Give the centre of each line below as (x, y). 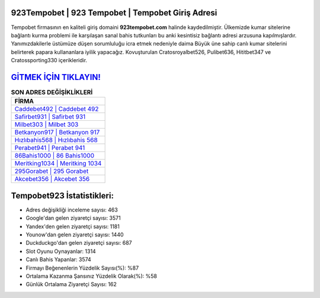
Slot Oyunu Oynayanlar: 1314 (61, 251)
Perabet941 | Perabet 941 (50, 148)
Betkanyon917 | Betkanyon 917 (57, 132)
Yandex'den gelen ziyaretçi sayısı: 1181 (73, 226)
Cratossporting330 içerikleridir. (49, 60)
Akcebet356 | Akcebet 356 (52, 179)
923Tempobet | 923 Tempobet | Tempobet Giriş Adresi (114, 13)
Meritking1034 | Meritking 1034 (58, 164)
